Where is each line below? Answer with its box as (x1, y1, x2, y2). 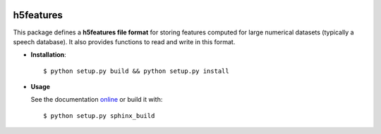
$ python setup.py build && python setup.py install (43, 67, 229, 75)
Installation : (30, 51, 66, 59)
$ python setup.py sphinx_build (43, 112, 155, 119)
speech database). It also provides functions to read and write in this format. (13, 37, 236, 46)
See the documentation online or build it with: (30, 95, 163, 104)
